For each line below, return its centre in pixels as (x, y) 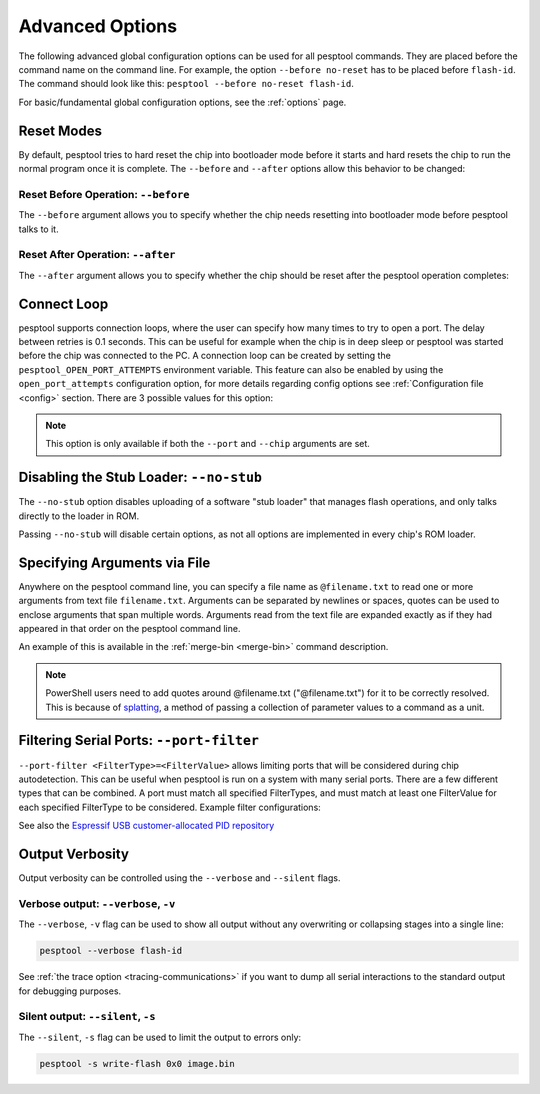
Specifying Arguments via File (114, 562)
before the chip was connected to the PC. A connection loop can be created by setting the (205, 356)
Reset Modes (60, 130)
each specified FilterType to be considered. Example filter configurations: (170, 807)
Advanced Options (98, 26)
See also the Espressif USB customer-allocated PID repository (146, 826)
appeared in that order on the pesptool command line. (129, 629)
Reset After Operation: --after (97, 255)
